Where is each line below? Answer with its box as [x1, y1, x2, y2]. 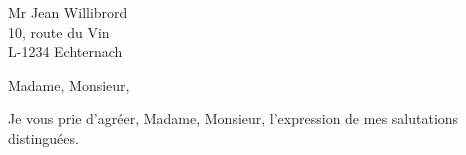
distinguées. [8, 127, 79, 148]
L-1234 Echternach [8, 41, 123, 62]
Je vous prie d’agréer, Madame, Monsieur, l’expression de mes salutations [8, 108, 459, 129]
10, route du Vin [8, 21, 110, 42]
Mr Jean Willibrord [8, 2, 128, 22]
